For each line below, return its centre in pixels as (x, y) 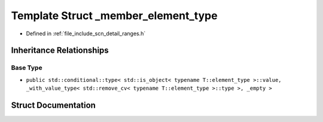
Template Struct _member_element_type (114, 16)
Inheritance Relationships (60, 51)
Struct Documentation (53, 105)
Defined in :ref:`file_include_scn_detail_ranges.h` (86, 33)
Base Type (27, 68)
